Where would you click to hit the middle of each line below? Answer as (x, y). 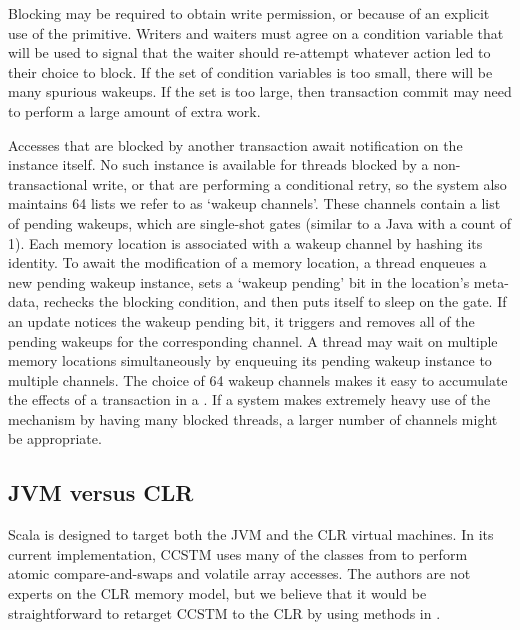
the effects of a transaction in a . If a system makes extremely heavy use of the (249, 399)
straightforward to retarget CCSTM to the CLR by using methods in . (224, 612)
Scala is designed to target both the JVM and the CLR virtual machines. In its (251, 534)
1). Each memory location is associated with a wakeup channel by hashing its (245, 242)
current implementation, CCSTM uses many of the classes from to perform (238, 553)
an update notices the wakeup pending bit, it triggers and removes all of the (241, 320)
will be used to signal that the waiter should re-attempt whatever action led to (249, 52)
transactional (48, 183)
